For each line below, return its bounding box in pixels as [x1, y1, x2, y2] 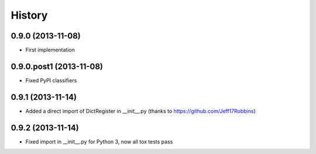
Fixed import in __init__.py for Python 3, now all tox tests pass [25, 138, 173, 145]
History [11, 9, 48, 22]
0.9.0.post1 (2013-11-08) [11, 61, 104, 71]
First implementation [25, 47, 75, 54]
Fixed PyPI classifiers [25, 76, 77, 84]
